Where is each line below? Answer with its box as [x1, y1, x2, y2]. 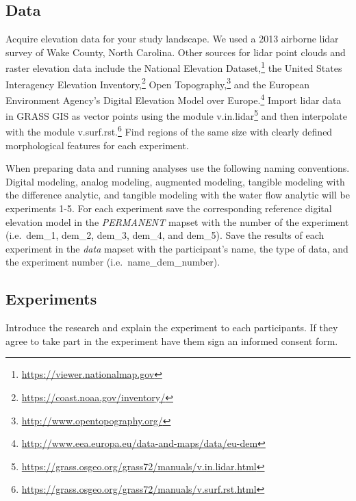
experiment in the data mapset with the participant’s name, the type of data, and [5, 241, 348, 255]
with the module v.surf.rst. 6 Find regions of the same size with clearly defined [5, 123, 333, 139]
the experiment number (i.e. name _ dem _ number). [5, 255, 220, 269]
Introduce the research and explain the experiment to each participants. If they [5, 320, 338, 335]
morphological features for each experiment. [5, 138, 189, 152]
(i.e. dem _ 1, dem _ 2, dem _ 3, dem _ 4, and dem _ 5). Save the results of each [5, 228, 325, 242]
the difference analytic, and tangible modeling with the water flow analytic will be [5, 188, 350, 202]
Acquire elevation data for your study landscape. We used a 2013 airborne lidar [5, 31, 339, 46]
